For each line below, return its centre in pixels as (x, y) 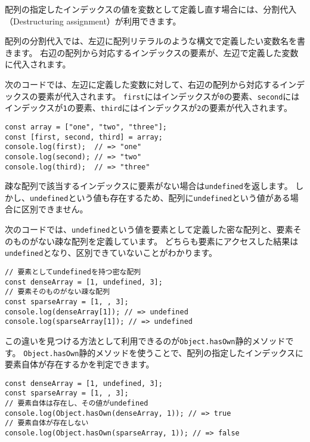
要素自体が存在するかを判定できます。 (80, 364)
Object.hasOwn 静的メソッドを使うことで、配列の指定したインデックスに (163, 352)
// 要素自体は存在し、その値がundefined (77, 404)
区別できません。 (55, 209)
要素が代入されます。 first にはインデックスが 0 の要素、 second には (169, 96)
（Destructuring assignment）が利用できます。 (93, 21)
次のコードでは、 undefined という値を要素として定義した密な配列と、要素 (149, 229)
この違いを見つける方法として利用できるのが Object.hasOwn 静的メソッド (145, 340)
